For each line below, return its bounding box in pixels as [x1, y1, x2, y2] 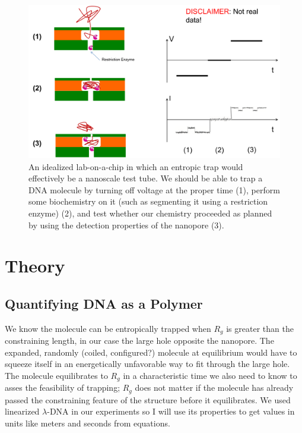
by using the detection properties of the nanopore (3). [28, 218, 224, 231]
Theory [5, 253, 65, 278]
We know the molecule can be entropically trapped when [5, 322, 211, 334]
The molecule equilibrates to [5, 369, 108, 381]
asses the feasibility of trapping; [5, 381, 120, 394]
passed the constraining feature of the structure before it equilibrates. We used [5, 393, 291, 406]
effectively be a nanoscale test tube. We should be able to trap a [28, 172, 263, 184]
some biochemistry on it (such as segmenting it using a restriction [28, 195, 268, 208]
